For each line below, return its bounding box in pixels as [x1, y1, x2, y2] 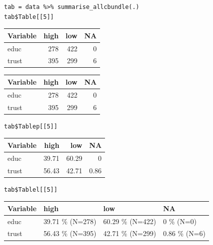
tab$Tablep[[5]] [4, 122, 58, 130]
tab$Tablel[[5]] [4, 186, 58, 193]
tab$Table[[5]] [4, 13, 54, 20]
